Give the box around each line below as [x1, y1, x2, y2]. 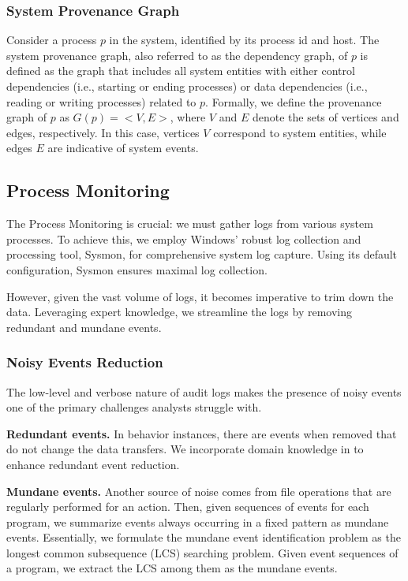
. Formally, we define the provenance [205, 93, 382, 110]
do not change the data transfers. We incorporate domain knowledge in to [6, 441, 364, 457]
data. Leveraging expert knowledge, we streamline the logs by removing [6, 304, 352, 320]
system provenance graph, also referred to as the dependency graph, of [6, 47, 348, 63]
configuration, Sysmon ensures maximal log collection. [6, 261, 268, 277]
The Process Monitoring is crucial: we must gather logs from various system [6, 215, 373, 232]
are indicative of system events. [47, 140, 199, 156]
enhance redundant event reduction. [6, 456, 180, 472]
